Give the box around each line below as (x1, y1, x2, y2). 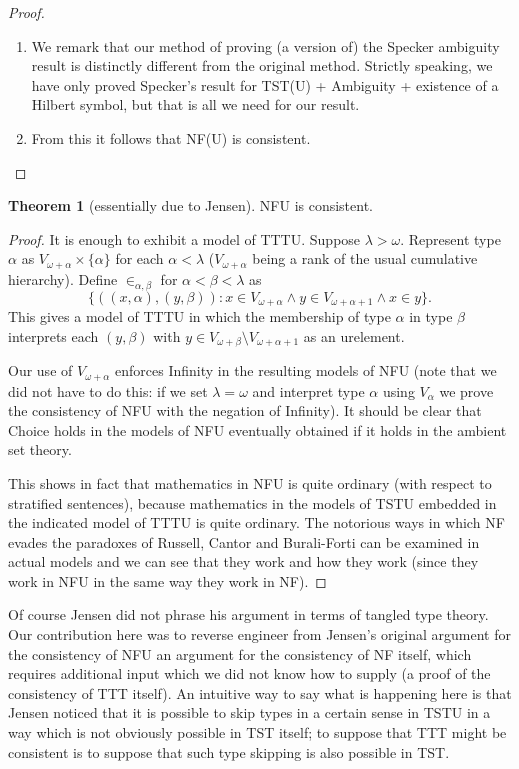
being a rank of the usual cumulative (252, 248, 478, 269)
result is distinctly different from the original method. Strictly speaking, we (31, 55, 493, 76)
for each (115, 248, 164, 269)
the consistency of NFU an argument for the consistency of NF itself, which (8, 643, 472, 664)
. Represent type (400, 228, 501, 249)
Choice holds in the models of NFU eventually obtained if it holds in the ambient (8, 419, 507, 440)
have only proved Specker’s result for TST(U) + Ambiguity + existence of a (31, 74, 499, 95)
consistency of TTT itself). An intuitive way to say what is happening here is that (8, 682, 512, 703)
